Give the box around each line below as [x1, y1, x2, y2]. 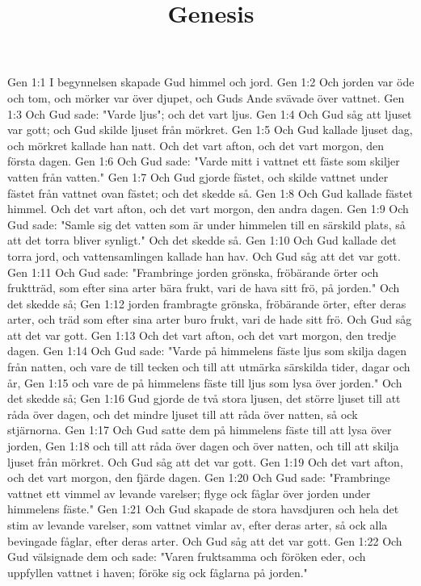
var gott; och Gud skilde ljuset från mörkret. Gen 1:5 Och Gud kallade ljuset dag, [7, 121, 413, 138]
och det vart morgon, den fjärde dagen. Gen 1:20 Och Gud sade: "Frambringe [7, 469, 390, 486]
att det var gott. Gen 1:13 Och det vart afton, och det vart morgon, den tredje [7, 326, 396, 343]
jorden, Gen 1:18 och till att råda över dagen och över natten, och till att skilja [7, 437, 399, 454]
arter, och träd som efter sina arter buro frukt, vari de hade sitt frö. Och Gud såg [7, 311, 412, 328]
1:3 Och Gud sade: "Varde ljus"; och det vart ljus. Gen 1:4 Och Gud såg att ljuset [7, 105, 412, 122]
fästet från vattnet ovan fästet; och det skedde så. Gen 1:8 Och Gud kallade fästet [7, 184, 413, 201]
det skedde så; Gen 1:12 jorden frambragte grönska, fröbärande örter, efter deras [7, 295, 406, 312]
